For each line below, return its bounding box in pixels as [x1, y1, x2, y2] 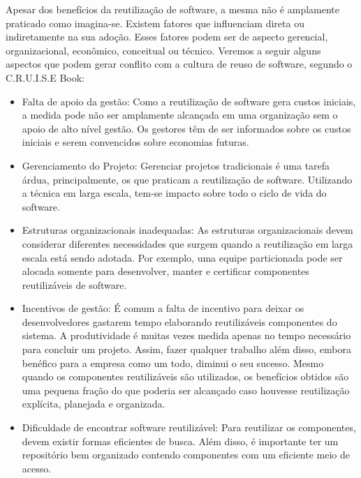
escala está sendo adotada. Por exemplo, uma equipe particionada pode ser [22, 250, 343, 264]
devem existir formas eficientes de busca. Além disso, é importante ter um [22, 433, 339, 448]
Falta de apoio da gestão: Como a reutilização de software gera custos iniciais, [22, 94, 356, 108]
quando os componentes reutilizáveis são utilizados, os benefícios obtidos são [22, 369, 349, 384]
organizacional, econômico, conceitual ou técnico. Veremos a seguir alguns [6, 43, 321, 57]
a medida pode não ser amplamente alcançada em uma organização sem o [22, 107, 338, 122]
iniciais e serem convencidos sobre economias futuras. [22, 135, 249, 149]
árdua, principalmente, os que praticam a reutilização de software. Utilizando [22, 172, 353, 186]
